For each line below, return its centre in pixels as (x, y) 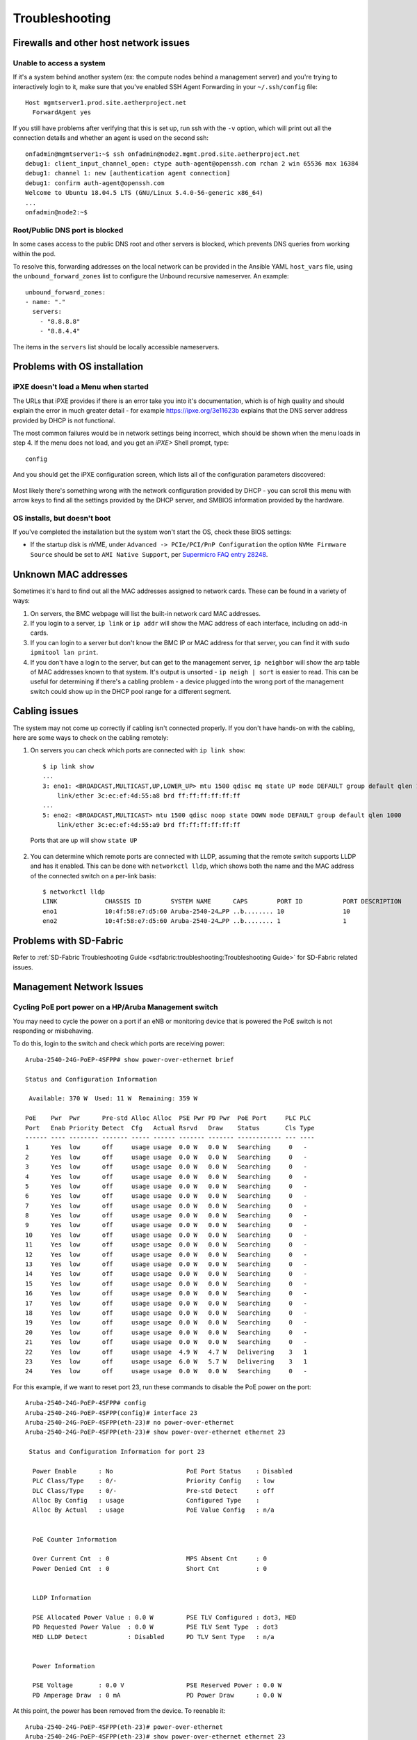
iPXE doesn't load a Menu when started (81, 387)
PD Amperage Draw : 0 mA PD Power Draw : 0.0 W (157, 1695)
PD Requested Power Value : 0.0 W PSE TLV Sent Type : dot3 (155, 1627)
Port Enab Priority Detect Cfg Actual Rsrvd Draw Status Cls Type (170, 1128)
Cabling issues (46, 711)
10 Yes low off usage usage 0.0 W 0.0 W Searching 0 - (166, 1235)
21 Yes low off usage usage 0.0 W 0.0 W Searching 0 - (166, 1342)
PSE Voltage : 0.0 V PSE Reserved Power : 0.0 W (157, 1685)
